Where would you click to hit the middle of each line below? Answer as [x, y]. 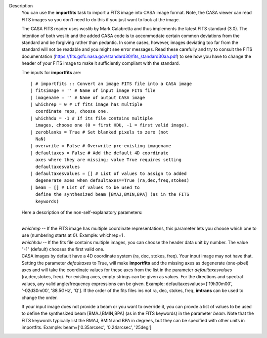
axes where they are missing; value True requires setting [108, 160]
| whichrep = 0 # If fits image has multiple [87, 105]
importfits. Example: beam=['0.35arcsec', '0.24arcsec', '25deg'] [87, 327]
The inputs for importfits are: [51, 72]
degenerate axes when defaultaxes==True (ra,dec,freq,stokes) [112, 181]
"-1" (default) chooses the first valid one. [63, 249]
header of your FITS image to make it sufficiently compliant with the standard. [101, 63]
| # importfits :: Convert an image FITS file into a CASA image [111, 84]
